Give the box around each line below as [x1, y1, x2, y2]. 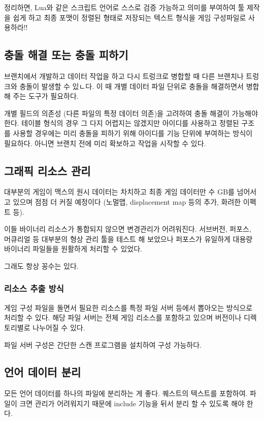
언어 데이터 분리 [4, 364, 81, 380]
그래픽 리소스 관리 [4, 162, 91, 178]
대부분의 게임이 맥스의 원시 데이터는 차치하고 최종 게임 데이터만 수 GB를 [4, 186, 235, 197]
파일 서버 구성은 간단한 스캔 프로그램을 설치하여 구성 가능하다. [4, 339, 202, 350]
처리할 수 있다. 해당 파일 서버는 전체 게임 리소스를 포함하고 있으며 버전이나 [4, 312, 242, 323]
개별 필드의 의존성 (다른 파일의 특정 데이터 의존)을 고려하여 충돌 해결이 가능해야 [4, 107, 258, 118]
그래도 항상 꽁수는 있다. [4, 260, 79, 271]
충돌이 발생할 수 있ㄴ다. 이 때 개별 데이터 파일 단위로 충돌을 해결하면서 [19, 80, 244, 91]
